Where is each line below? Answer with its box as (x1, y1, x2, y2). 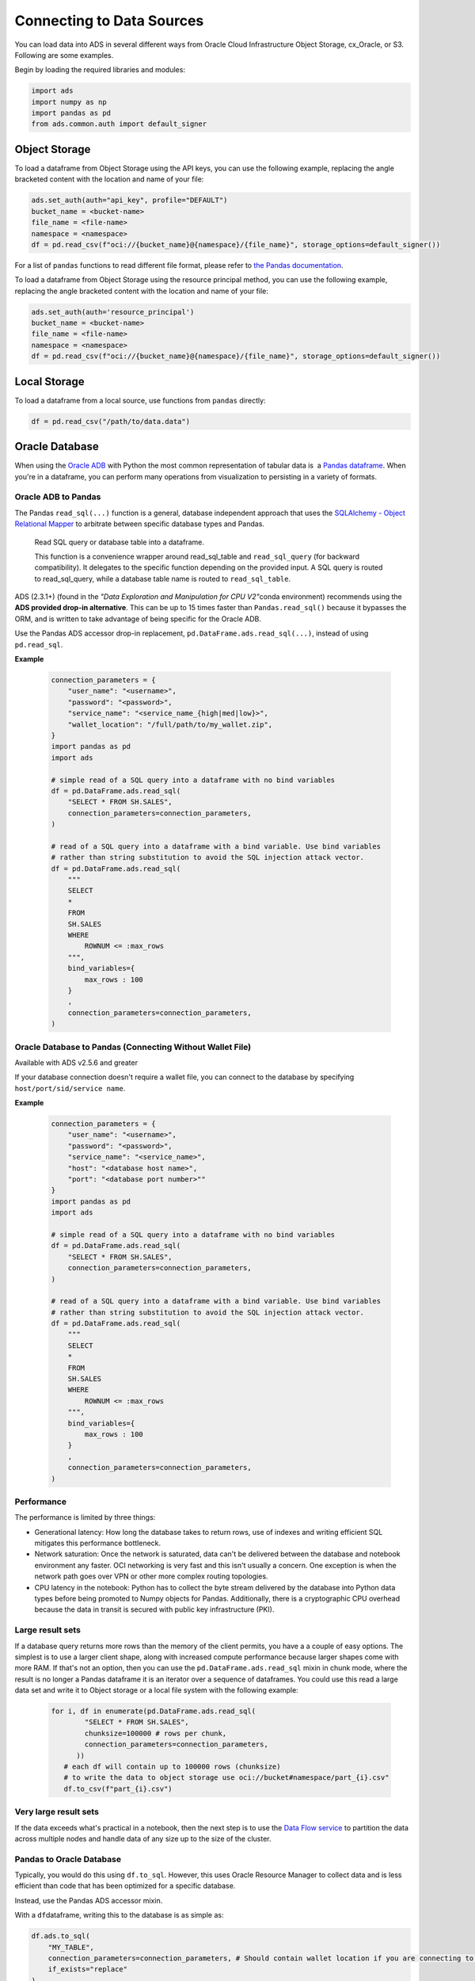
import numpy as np (31, 97, 107, 106)
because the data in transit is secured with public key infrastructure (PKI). (34, 1605, 275, 1614)
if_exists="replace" (47, 1965, 128, 1974)
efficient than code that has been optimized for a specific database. (14, 1881, 236, 1891)
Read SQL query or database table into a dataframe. (34, 537, 205, 547)
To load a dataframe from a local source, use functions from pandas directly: (14, 395, 266, 405)
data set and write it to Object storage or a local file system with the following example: (14, 1685, 298, 1695)
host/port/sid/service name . (14, 1083, 126, 1093)
